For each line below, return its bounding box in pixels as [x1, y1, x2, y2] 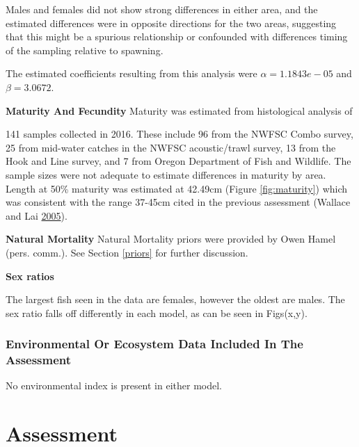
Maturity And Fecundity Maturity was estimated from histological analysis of [6, 103, 353, 117]
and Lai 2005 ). [6, 208, 67, 222]
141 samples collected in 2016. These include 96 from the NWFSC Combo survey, [6, 127, 353, 141]
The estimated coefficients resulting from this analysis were [6, 66, 257, 81]
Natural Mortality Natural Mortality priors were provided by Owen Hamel [6, 231, 336, 246]
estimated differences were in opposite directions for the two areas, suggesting [6, 15, 337, 30]
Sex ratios [6, 268, 54, 283]
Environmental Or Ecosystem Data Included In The [6, 335, 303, 352]
